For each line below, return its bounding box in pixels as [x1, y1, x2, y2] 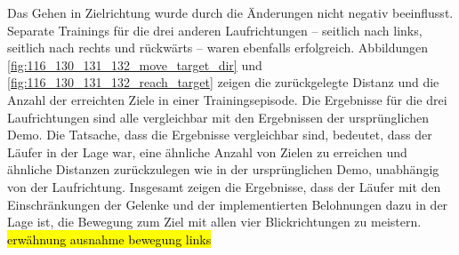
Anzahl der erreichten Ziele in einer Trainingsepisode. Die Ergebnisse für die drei [7, 90, 447, 108]
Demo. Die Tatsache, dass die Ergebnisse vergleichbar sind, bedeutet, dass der [7, 125, 432, 144]
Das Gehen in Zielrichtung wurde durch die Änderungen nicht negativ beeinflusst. [7, 4, 454, 21]
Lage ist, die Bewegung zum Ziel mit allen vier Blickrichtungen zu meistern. [7, 212, 422, 231]
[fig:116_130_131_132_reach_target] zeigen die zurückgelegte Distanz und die [7, 73, 439, 92]
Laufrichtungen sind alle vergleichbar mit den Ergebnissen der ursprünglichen [7, 108, 429, 126]
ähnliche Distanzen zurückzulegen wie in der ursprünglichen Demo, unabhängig [7, 160, 439, 179]
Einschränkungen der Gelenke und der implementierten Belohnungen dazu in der [7, 195, 448, 213]
